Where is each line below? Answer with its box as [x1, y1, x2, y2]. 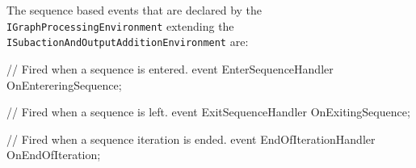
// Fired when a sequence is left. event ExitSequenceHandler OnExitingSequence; [6, 103, 410, 120]
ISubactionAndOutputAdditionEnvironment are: [6, 33, 249, 50]
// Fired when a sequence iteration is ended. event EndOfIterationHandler [6, 130, 376, 147]
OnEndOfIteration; [6, 146, 101, 163]
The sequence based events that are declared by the [6, 2, 263, 18]
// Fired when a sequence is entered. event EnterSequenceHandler [6, 60, 334, 77]
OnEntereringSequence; [6, 76, 122, 93]
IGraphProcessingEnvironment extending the [6, 17, 234, 34]
